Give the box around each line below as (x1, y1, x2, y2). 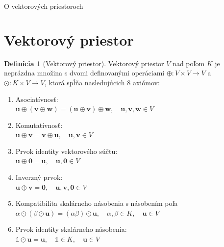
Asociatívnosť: (15, 94, 58, 104)
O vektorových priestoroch (4, 1, 83, 11)
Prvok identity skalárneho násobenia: (15, 224, 127, 234)
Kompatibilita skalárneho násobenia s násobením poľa (15, 198, 178, 208)
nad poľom (173, 58, 205, 68)
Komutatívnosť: (15, 120, 63, 130)
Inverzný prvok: (15, 172, 63, 182)
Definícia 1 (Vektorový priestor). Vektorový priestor (4, 58, 164, 68)
